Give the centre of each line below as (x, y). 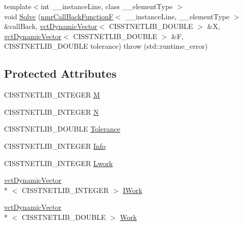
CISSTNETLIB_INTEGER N (51, 111)
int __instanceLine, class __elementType (107, 6)
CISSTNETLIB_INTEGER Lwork (59, 163)
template (18, 6)
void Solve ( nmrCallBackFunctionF (59, 16)
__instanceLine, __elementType (177, 16)
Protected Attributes (60, 73)
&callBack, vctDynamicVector (51, 26)
